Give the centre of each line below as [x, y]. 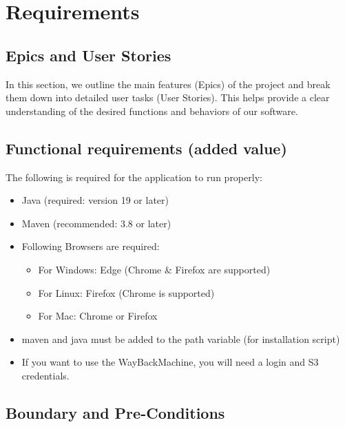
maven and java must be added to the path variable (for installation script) [181, 339]
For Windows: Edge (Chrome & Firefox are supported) [154, 269]
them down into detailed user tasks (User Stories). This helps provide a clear [168, 97]
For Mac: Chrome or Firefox [98, 316]
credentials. [45, 375]
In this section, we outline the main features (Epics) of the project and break [168, 84]
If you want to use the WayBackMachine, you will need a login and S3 [170, 362]
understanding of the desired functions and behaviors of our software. [152, 111]
